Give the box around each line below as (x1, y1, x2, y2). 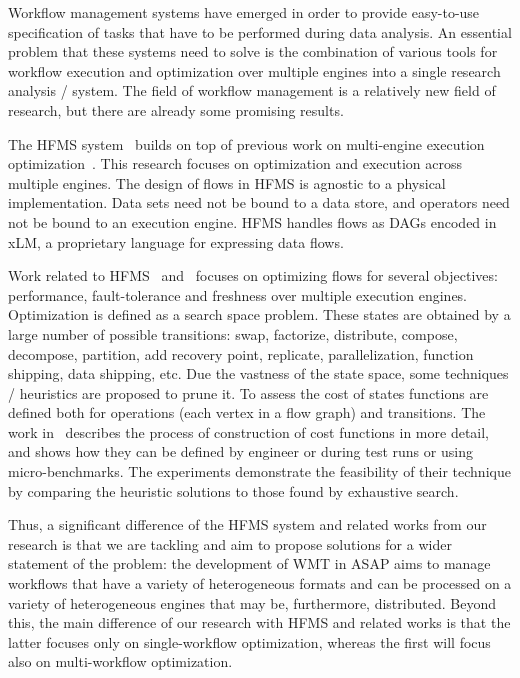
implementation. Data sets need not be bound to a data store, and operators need (8, 192, 510, 213)
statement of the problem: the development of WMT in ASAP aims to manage (8, 553, 491, 574)
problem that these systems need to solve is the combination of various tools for (8, 41, 498, 62)
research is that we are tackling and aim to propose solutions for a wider (8, 533, 452, 554)
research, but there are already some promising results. (8, 99, 344, 120)
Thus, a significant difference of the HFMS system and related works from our (8, 514, 487, 535)
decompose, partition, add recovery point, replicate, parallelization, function (8, 343, 474, 364)
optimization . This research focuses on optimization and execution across (8, 153, 463, 174)
